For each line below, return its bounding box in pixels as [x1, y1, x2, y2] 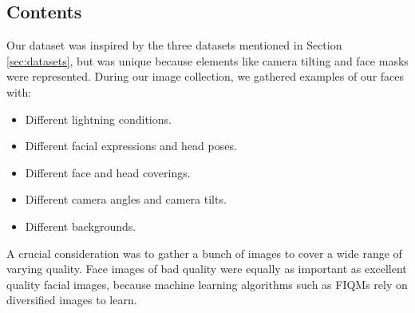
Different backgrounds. [25, 217, 136, 234]
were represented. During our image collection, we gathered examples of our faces [6, 68, 405, 85]
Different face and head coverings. [25, 164, 191, 180]
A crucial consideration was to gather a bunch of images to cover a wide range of [6, 244, 402, 261]
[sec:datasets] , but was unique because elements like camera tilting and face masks [6, 52, 409, 69]
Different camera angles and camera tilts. [25, 191, 227, 208]
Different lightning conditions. [25, 110, 172, 127]
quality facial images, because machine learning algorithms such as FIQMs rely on [6, 275, 408, 292]
